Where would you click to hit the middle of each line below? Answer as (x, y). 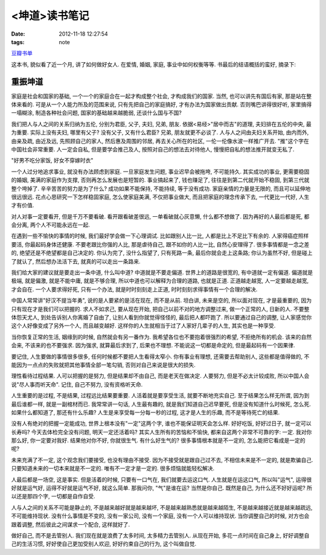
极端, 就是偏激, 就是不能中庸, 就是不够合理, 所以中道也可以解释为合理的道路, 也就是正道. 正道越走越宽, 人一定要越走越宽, (160, 281)
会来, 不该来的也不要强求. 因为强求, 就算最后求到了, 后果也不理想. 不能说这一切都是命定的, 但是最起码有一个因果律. (153, 345)
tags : (18, 42)
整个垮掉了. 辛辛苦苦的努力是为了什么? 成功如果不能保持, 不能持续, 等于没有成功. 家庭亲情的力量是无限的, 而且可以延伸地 (161, 188)
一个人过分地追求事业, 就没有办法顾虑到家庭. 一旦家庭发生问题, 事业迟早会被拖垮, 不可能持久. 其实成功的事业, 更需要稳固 (160, 172)
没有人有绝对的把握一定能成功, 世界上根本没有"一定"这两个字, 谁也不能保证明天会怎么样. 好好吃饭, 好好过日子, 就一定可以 (161, 423)
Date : (18, 34)
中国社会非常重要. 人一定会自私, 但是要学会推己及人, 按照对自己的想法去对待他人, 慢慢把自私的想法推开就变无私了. (153, 149)
